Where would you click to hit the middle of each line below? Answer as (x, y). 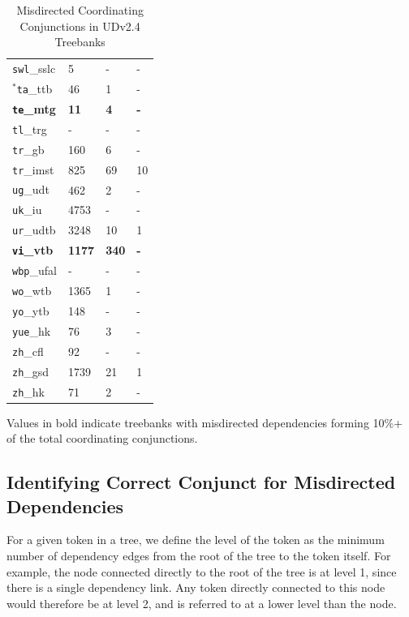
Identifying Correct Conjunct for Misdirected (201, 482)
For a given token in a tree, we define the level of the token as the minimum (196, 540)
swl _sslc (34, 69)
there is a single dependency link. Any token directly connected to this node (196, 587)
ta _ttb (34, 88)
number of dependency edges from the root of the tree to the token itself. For (199, 556)
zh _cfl (28, 351)
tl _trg (30, 129)
